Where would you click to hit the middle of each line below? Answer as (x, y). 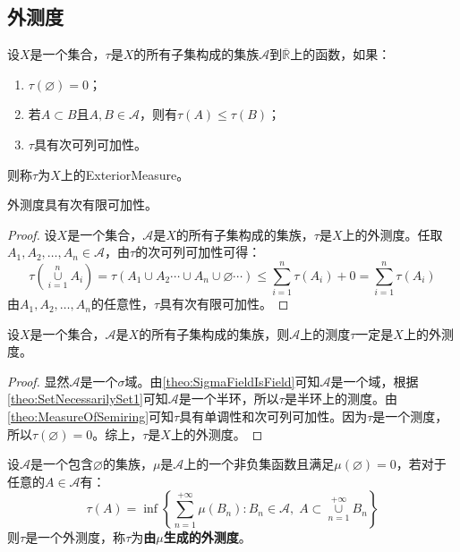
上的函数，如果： (341, 54)
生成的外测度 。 (207, 537)
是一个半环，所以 (229, 399)
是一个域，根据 (375, 381)
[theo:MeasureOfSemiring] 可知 (91, 416)
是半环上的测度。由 (341, 399)
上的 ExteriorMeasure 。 (125, 174)
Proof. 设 (32, 234)
